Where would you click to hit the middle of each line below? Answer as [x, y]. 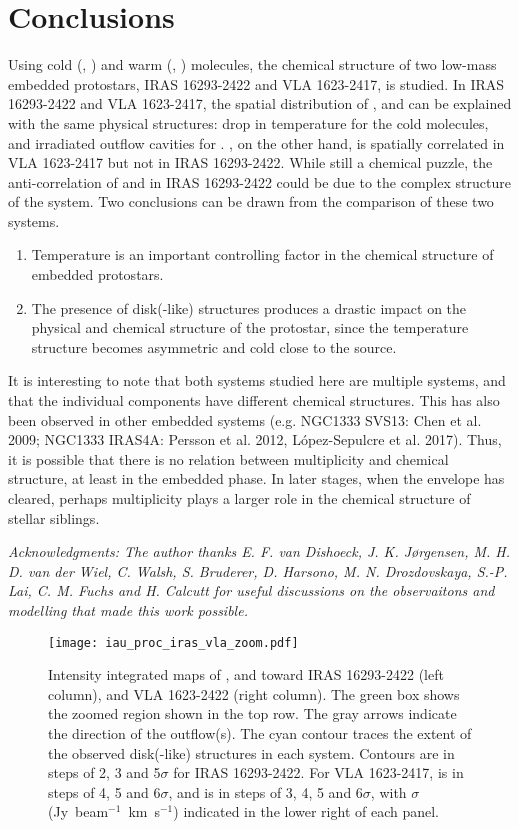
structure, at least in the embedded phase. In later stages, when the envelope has [256, 478]
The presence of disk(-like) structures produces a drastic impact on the [249, 307]
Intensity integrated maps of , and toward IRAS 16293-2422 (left [246, 674]
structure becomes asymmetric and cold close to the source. [214, 346]
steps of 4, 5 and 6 [104, 791]
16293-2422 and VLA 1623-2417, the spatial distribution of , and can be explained [260, 103]
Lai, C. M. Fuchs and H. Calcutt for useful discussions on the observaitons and [251, 590]
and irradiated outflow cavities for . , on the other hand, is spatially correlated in [256, 142]
